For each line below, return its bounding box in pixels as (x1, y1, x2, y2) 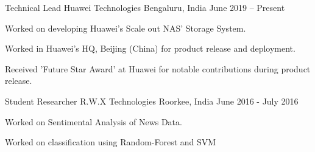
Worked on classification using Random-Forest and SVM (5, 136, 216, 148)
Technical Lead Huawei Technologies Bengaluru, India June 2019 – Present (5, 1, 285, 13)
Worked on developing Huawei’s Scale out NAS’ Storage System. (5, 21, 246, 34)
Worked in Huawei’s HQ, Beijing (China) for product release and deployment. (5, 42, 296, 55)
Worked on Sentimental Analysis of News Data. (5, 115, 182, 128)
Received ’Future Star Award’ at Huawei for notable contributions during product (5, 62, 311, 75)
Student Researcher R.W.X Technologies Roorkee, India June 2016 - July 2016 (5, 94, 299, 107)
